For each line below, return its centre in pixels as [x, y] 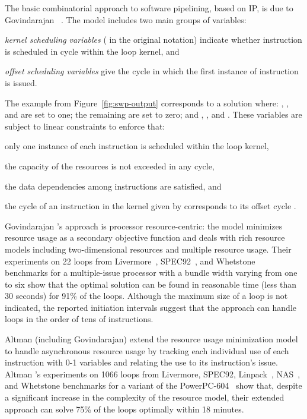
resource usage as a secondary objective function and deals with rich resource [145, 237]
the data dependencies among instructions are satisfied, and [113, 186]
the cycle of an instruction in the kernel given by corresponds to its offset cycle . [151, 206]
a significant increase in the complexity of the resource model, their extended [145, 397]
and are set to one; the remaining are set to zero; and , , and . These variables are [153, 114]
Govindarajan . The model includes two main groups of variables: [126, 19]
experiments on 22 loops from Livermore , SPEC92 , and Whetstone [130, 261]
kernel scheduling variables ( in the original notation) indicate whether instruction [153, 40]
